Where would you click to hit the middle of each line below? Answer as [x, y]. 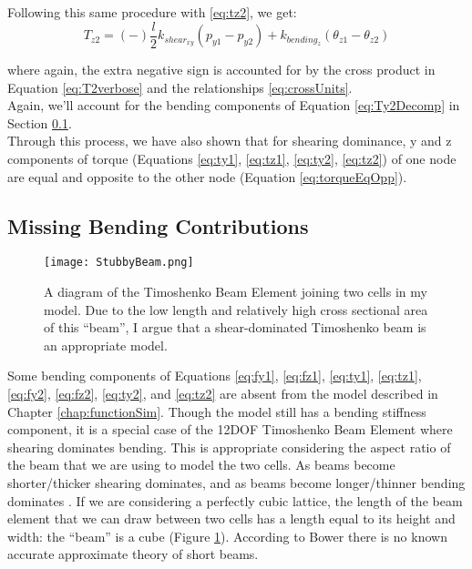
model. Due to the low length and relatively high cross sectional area [236, 309]
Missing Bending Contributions [158, 225]
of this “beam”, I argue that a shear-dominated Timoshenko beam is [235, 327]
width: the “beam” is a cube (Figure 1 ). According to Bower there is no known [227, 536]
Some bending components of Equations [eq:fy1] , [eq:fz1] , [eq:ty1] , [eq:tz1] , [215, 376]
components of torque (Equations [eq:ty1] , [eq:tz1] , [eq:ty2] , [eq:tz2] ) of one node [232, 159]
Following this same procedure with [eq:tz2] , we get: [152, 12]
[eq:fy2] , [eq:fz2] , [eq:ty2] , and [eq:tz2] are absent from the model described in [223, 394]
